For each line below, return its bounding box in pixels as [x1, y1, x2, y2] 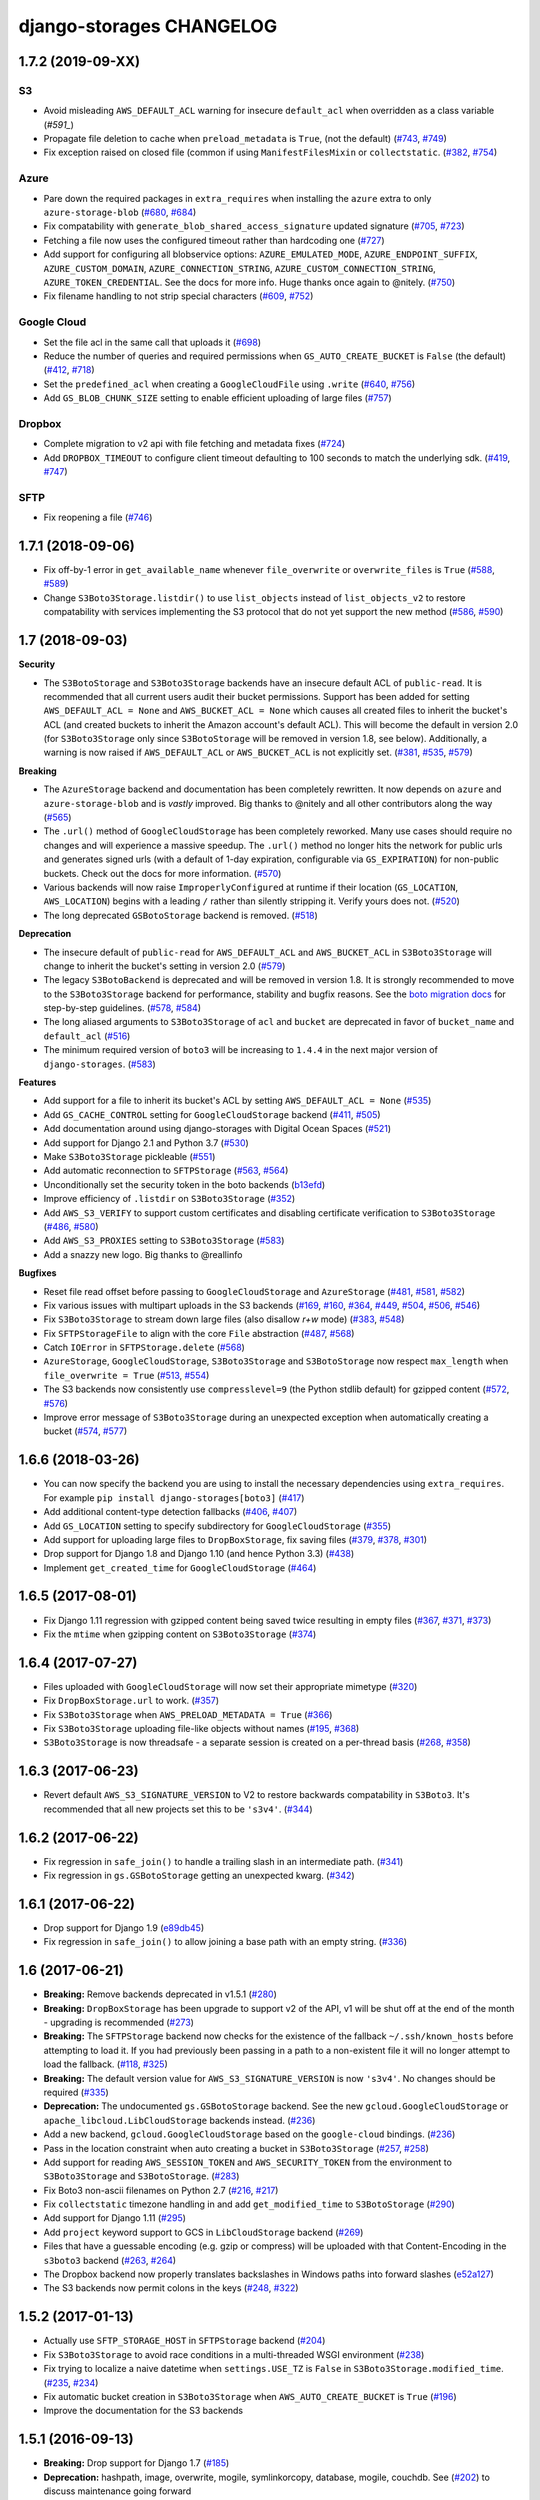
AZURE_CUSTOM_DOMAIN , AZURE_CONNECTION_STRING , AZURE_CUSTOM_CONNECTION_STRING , [43, 262, 436, 274]
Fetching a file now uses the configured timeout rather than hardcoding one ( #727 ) [43, 234, 385, 246]
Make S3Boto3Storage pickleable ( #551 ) [43, 1151, 216, 1162]
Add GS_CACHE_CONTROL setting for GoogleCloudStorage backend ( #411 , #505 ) [43, 1108, 381, 1120]
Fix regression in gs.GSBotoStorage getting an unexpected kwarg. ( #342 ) [43, 1870, 355, 1882]
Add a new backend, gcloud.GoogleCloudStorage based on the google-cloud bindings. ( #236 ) [43, 2128, 456, 2140]
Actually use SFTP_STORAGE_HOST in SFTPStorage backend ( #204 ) [43, 2335, 326, 2347]
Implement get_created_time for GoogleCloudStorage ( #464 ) [43, 1561, 317, 1574]
